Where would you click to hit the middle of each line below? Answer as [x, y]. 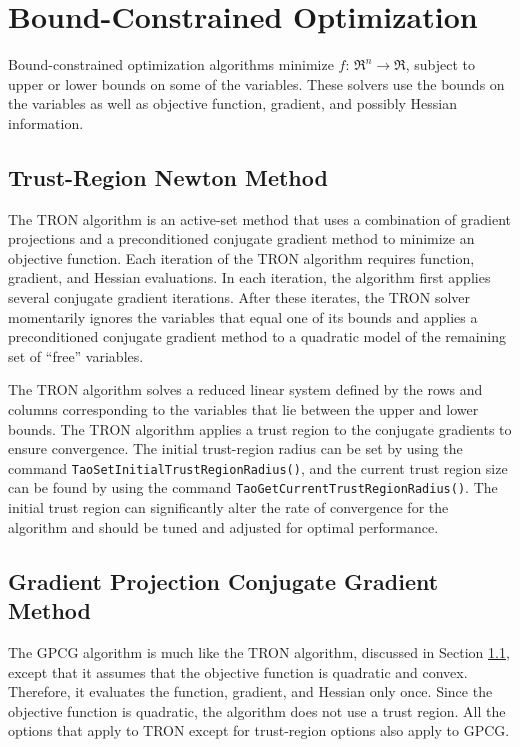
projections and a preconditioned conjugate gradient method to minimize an [241, 238]
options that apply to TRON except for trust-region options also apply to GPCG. [259, 730]
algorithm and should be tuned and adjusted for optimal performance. [223, 526]
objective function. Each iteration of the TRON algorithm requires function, [241, 257]
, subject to [440, 64]
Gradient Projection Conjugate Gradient [223, 580]
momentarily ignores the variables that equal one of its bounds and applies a [243, 316]
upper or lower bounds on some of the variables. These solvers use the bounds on [256, 83]
